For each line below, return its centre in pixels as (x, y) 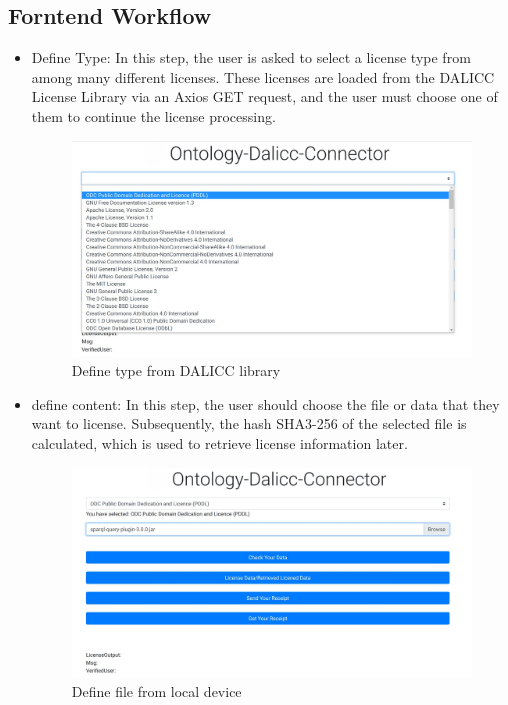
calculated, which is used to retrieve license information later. (219, 443)
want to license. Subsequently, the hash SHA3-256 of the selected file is (249, 423)
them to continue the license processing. (153, 115)
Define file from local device (156, 691)
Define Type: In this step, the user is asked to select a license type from (251, 57)
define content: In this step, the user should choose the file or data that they (265, 403)
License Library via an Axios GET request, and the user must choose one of (264, 96)
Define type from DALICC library (176, 370)
